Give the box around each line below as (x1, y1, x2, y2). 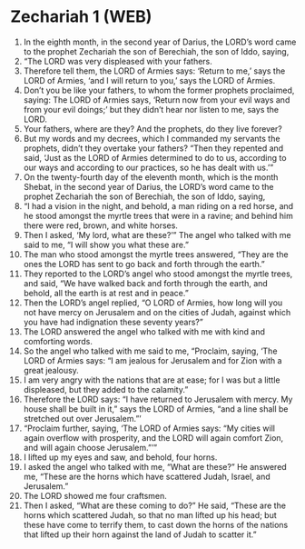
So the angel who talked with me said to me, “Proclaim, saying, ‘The (23, 345, 278, 356)
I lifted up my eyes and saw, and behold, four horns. (23, 452, 218, 463)
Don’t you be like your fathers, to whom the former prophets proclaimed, (23, 85, 295, 95)
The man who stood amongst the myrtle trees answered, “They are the (23, 248, 289, 260)
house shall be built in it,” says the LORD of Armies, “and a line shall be (23, 403, 289, 414)
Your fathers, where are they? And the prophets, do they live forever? (23, 123, 282, 134)
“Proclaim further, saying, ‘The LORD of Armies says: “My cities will (23, 423, 276, 434)
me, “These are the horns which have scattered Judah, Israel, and (23, 471, 271, 482)
